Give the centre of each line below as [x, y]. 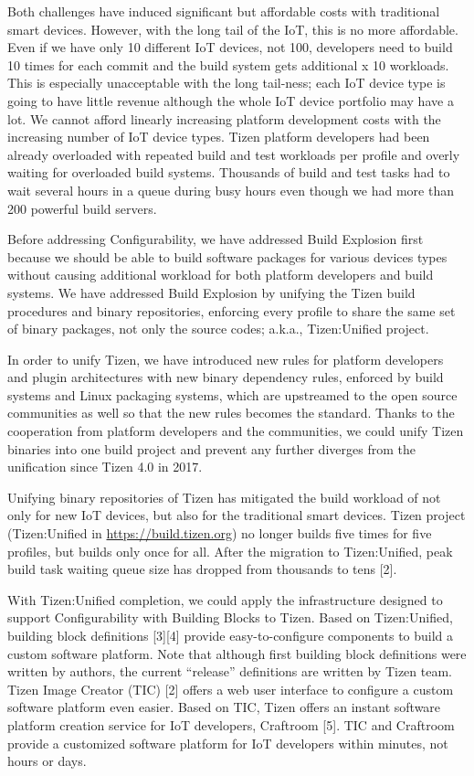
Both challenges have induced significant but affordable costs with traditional [224, 11]
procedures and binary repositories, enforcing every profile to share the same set [232, 310]
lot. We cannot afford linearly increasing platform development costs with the [224, 118]
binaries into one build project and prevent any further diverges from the [211, 448]
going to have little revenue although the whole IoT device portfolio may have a [231, 100]
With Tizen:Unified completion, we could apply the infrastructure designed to [225, 599]
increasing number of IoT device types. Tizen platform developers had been [219, 137]
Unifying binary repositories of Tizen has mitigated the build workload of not [224, 497]
